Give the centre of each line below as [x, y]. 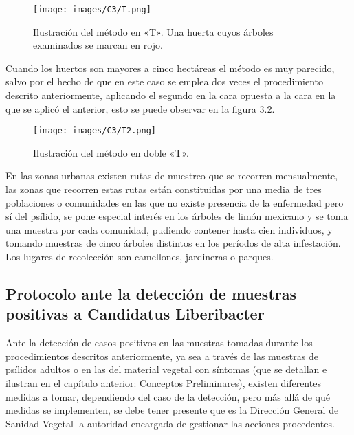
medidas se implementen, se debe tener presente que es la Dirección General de [172, 410]
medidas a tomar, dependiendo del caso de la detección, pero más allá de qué [168, 396]
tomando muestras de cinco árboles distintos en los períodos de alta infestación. [173, 243]
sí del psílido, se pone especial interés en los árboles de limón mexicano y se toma [177, 216]
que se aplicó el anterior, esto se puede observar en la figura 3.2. [140, 108]
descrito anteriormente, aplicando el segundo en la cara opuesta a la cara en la [171, 95]
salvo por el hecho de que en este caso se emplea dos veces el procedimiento [165, 81]
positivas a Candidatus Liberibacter [135, 314]
